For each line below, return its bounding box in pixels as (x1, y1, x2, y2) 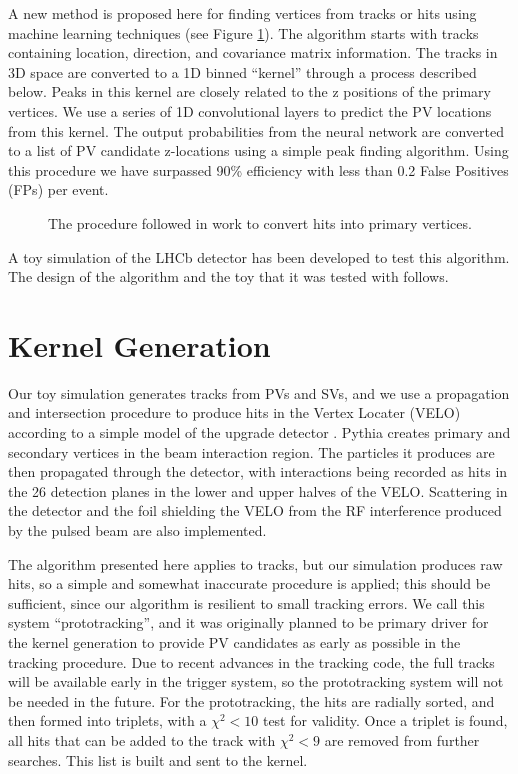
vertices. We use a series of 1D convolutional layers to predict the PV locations (8, 100, 492, 121)
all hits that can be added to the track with (8, 729, 276, 750)
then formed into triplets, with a (8, 710, 207, 731)
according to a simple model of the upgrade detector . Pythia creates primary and (8, 422, 511, 443)
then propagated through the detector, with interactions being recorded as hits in (8, 461, 508, 482)
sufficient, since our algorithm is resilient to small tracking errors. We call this (8, 592, 485, 613)
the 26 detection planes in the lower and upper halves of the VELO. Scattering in (8, 480, 508, 501)
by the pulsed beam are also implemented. (8, 520, 267, 540)
